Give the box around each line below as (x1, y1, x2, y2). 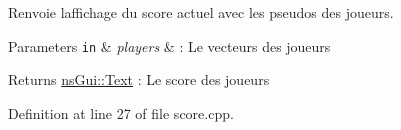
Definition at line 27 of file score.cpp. (8, 102, 234, 123)
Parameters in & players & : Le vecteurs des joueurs (8, 35, 331, 56)
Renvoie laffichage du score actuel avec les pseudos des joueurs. (8, 2, 394, 22)
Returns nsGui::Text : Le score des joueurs (8, 69, 270, 90)
